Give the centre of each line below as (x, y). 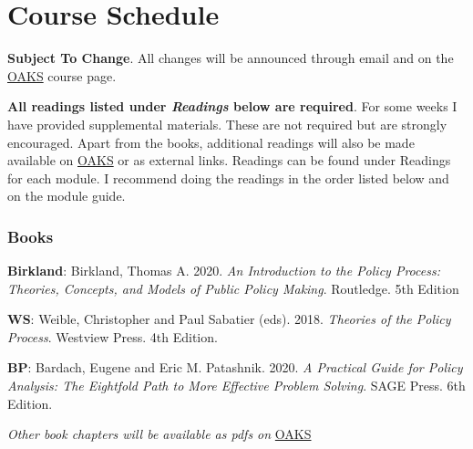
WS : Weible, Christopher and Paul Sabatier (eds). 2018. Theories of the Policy (229, 319)
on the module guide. (67, 196)
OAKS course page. (62, 75)
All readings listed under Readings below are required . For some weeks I (232, 106)
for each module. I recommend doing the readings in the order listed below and (228, 178)
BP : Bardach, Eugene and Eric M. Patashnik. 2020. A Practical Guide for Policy (235, 367)
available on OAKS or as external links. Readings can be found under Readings (229, 160)
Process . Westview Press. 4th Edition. (113, 336)
